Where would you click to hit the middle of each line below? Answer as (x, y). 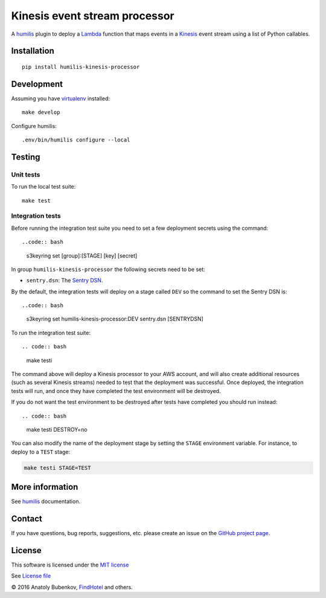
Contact (27, 519)
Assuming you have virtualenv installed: (61, 98)
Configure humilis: (34, 126)
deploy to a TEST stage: (41, 452)
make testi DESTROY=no (57, 429)
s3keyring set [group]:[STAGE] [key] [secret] (82, 255)
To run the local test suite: (43, 187)
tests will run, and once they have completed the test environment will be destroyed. (116, 391)
